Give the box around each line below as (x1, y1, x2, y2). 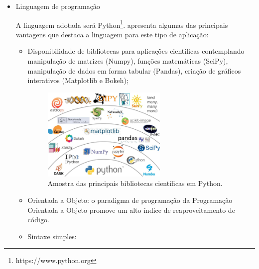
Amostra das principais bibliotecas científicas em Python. (47, 178, 223, 188)
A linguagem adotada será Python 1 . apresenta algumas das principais (15, 18, 228, 30)
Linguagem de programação (15, 1, 100, 11)
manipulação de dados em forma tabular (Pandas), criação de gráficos (27, 65, 241, 76)
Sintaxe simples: (27, 231, 77, 241)
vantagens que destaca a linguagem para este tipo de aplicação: (15, 29, 209, 39)
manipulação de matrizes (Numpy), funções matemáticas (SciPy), (27, 56, 228, 66)
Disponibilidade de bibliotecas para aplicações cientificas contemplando (27, 46, 245, 56)
